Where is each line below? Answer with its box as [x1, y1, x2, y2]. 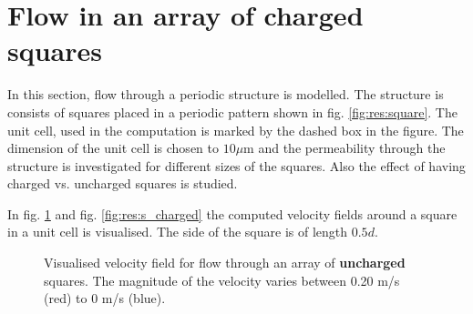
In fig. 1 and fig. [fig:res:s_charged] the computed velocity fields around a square [7, 204, 458, 223]
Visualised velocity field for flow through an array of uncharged [44, 253, 406, 272]
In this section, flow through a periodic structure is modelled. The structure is [7, 85, 444, 104]
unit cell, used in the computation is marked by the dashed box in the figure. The [7, 120, 464, 139]
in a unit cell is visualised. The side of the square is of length [7, 222, 348, 241]
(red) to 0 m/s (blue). [44, 289, 166, 308]
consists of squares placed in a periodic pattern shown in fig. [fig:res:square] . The [7, 102, 458, 121]
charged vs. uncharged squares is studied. [7, 174, 238, 193]
